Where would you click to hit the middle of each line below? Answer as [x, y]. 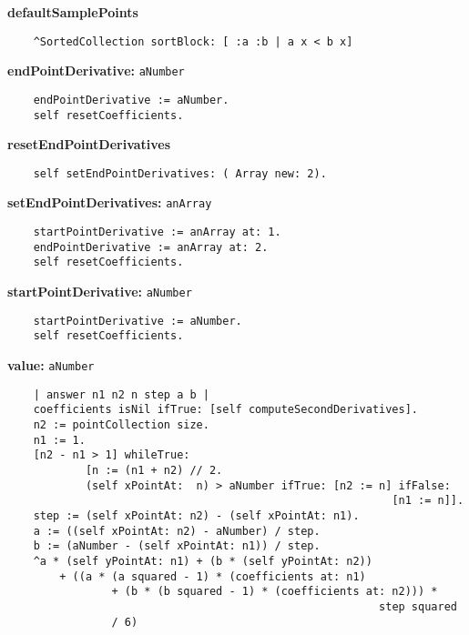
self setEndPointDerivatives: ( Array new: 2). [180, 173]
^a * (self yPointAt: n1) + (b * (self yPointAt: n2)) [203, 561]
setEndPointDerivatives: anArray [110, 202]
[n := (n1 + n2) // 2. [154, 470]
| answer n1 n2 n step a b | [121, 394]
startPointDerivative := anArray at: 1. [157, 232]
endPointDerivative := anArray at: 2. [151, 247]
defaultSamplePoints [73, 12]
